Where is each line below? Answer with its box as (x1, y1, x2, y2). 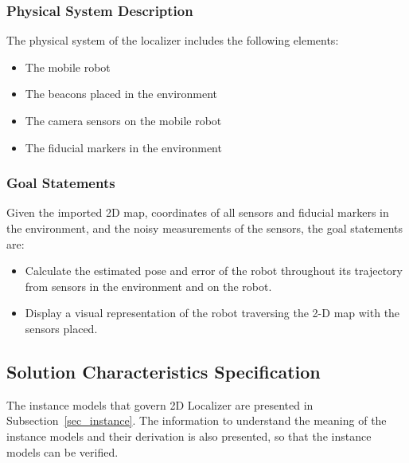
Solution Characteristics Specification (6, 359, 321, 383)
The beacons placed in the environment (25, 85, 218, 102)
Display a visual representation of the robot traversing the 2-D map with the (25, 304, 400, 321)
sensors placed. (25, 320, 98, 336)
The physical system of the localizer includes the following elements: (6, 32, 339, 49)
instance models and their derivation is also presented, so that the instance (6, 427, 372, 444)
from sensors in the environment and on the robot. (25, 277, 272, 294)
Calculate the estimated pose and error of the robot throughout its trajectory (25, 262, 403, 279)
